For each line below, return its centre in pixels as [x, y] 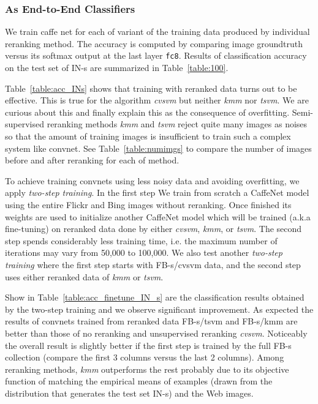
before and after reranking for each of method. [92, 160]
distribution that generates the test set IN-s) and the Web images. [129, 393]
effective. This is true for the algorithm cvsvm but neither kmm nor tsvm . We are [157, 100]
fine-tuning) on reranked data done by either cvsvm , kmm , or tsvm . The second [153, 229]
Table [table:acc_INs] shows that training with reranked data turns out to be [151, 88]
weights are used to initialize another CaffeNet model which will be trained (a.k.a [158, 216]
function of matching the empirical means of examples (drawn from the [139, 381]
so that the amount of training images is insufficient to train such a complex [148, 136]
